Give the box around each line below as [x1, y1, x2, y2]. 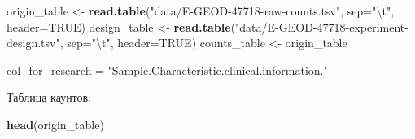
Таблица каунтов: [7, 89, 92, 106]
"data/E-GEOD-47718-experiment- [235, 18, 408, 35]
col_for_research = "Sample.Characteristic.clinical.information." [7, 61, 328, 78]
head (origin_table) [7, 115, 104, 132]
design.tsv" [7, 34, 60, 51]
